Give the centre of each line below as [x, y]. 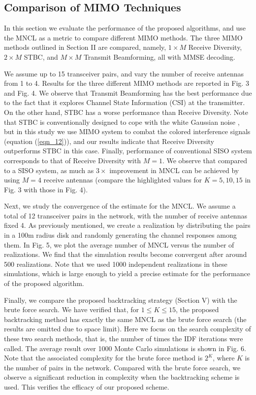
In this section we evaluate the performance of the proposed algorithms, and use [125, 28]
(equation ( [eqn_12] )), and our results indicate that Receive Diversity [109, 141]
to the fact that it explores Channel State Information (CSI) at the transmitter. [125, 102]
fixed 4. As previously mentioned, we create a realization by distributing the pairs [127, 225]
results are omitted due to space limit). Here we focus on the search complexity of [128, 329]
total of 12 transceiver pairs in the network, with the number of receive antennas [126, 215]
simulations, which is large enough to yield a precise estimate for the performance [127, 273]
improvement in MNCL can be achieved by [174, 170]
